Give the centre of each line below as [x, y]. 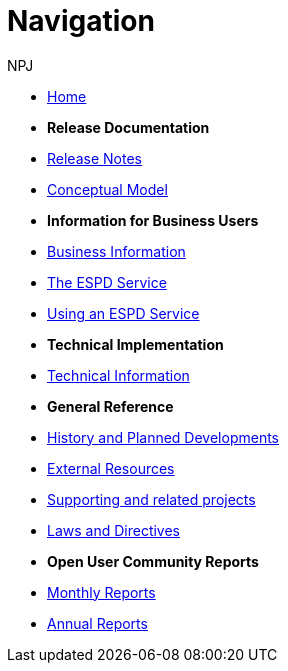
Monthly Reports [101, 592]
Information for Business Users [153, 220]
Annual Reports [97, 623]
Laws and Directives [114, 530]
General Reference [110, 406]
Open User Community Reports [153, 561]
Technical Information [118, 375]
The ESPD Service [107, 282]
